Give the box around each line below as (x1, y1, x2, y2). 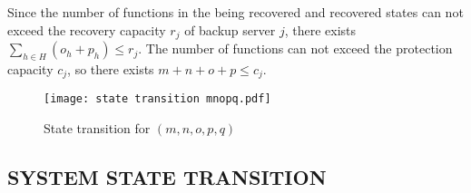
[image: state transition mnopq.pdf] (44, 92, 271, 106)
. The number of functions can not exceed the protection (138, 39, 453, 58)
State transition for (44, 118, 151, 137)
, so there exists (67, 59, 154, 78)
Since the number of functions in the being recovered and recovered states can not (7, 3, 464, 21)
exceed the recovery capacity (7, 20, 166, 39)
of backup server (184, 20, 276, 39)
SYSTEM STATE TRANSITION (7, 162, 327, 190)
